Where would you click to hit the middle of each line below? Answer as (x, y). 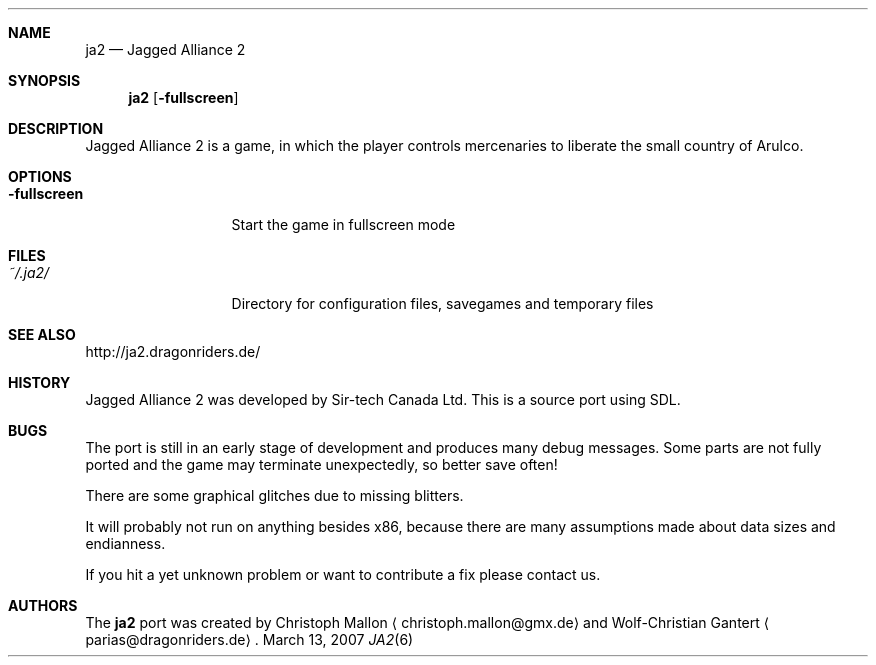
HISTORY (39, 382)
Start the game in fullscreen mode (343, 224)
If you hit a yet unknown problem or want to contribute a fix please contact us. (343, 574)
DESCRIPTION (56, 128)
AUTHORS (43, 605)
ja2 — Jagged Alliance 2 (165, 49)
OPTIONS (40, 176)
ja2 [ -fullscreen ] (183, 97)
